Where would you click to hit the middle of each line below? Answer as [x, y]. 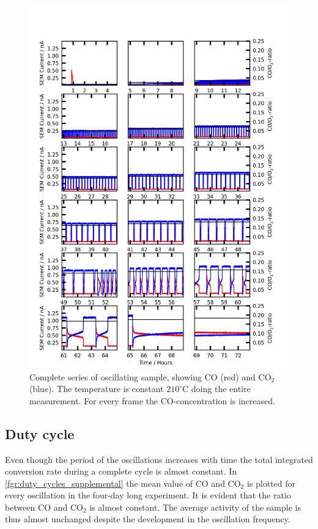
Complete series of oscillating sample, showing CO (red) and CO [150, 376]
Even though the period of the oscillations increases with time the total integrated [159, 459]
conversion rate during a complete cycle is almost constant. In [121, 471]
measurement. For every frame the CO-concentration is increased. [152, 400]
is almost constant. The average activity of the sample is [195, 507]
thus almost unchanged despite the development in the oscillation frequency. [148, 519]
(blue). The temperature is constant [97, 389]
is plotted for [271, 483]
